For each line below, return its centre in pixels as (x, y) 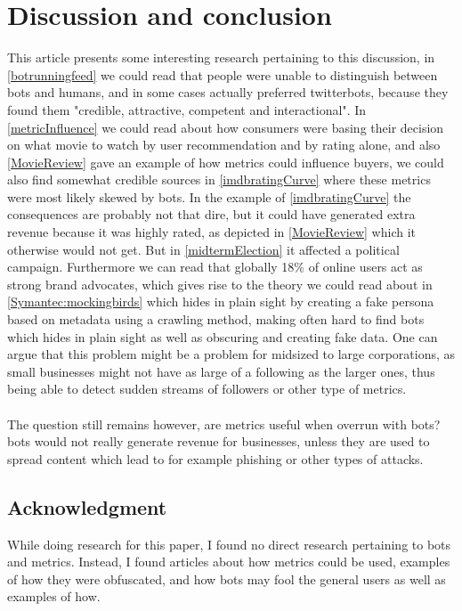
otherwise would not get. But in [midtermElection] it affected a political (203, 249)
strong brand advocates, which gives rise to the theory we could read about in (220, 284)
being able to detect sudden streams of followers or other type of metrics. (207, 389)
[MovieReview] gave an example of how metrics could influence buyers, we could (226, 162)
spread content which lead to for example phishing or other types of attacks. (215, 458)
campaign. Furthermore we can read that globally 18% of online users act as (215, 267)
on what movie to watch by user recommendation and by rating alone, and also (224, 145)
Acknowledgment (87, 506)
